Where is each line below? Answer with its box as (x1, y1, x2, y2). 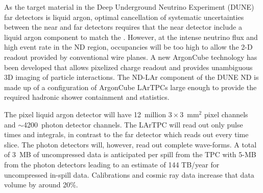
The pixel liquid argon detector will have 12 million (4, 109, 166, 119)
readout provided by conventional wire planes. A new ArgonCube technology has (4, 51, 257, 62)
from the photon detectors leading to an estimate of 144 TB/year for (4, 159, 220, 169)
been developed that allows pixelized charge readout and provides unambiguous (4, 61, 253, 72)
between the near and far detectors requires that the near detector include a (4, 22, 242, 32)
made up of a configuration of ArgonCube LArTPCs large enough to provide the (4, 81, 257, 92)
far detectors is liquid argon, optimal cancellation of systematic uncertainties (4, 11, 244, 22)
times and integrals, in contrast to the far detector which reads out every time (4, 129, 249, 140)
